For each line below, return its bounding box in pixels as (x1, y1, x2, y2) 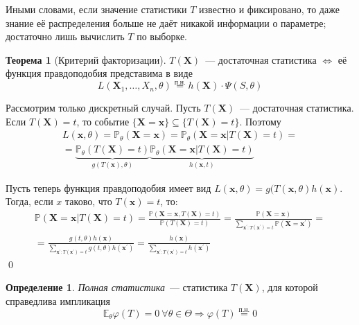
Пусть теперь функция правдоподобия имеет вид (6, 180, 211, 195)
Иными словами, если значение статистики (6, 2, 187, 16)
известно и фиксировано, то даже (199, 2, 340, 16)
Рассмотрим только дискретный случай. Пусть (6, 100, 201, 115)
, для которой (261, 280, 318, 295)
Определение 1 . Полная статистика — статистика (6, 280, 228, 295)
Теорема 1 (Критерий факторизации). (6, 52, 166, 67)
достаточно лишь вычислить (6, 29, 125, 44)
